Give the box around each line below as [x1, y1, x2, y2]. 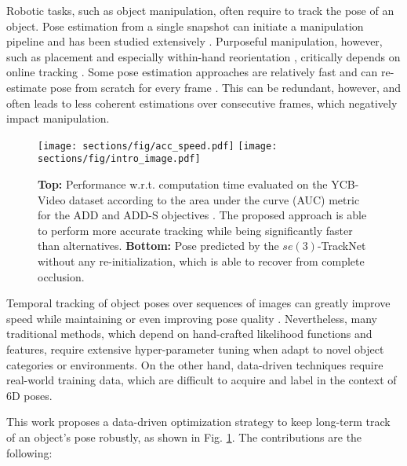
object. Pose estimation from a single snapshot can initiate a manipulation [6, 17, 364, 34]
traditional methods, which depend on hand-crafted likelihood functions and [6, 325, 372, 342]
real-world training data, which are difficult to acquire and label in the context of [6, 372, 397, 388]
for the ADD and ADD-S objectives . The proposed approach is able [38, 207, 367, 223]
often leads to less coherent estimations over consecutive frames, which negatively [6, 94, 398, 111]
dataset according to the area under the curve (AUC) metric [69, 191, 360, 207]
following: [6, 444, 53, 460]
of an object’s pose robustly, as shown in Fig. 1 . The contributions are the [6, 428, 362, 445]
